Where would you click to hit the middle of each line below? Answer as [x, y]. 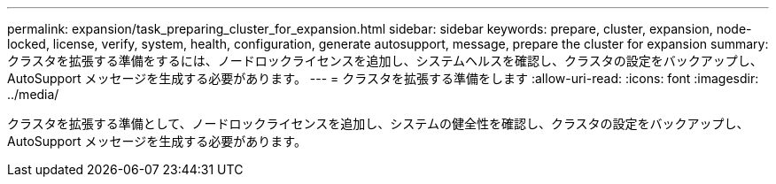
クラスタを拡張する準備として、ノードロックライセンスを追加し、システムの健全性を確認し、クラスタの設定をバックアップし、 [378, 123]
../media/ [33, 94]
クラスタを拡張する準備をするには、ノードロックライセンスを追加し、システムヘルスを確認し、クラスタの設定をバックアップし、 [385, 61]
